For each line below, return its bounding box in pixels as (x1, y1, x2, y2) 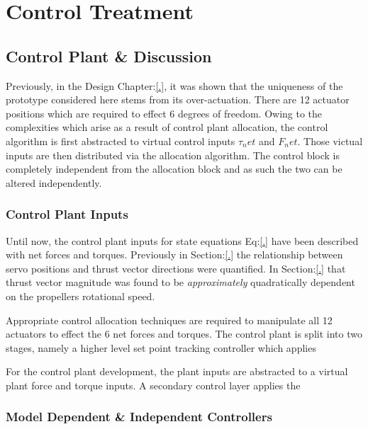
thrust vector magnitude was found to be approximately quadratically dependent (6, 275, 355, 290)
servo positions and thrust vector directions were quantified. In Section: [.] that (6, 261, 346, 275)
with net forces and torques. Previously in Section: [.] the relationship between (6, 247, 343, 262)
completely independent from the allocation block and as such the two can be (6, 161, 342, 176)
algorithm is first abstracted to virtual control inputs (6, 133, 235, 148)
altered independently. (6, 175, 102, 190)
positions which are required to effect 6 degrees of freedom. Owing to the (6, 105, 323, 120)
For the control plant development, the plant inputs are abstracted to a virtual (6, 364, 348, 379)
